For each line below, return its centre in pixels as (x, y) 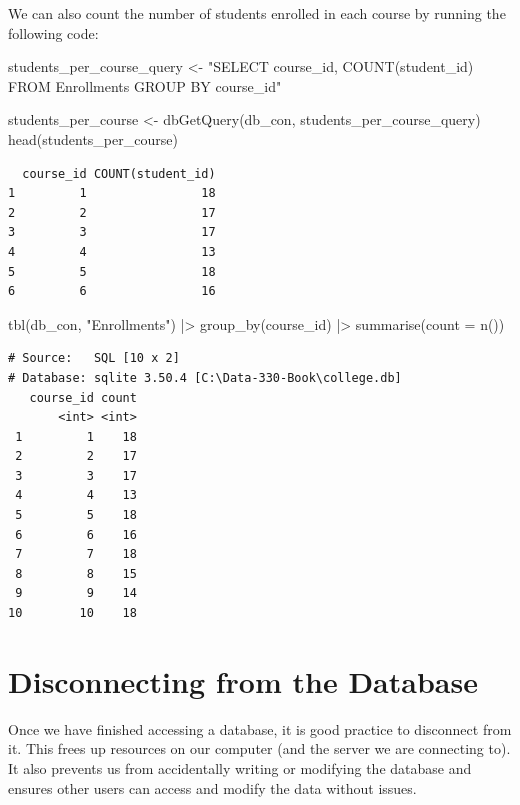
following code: (53, 32)
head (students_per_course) (93, 138)
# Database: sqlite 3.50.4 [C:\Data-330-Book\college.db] (205, 377)
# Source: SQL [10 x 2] (94, 358)
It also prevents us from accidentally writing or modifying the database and (240, 767)
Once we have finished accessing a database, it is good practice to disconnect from (260, 728)
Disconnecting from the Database (243, 680)
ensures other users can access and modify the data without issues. (212, 787)
